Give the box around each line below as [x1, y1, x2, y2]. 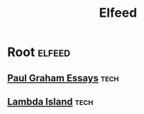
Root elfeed [7, 44, 71, 60]
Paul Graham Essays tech [7, 72, 119, 84]
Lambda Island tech [7, 96, 93, 108]
